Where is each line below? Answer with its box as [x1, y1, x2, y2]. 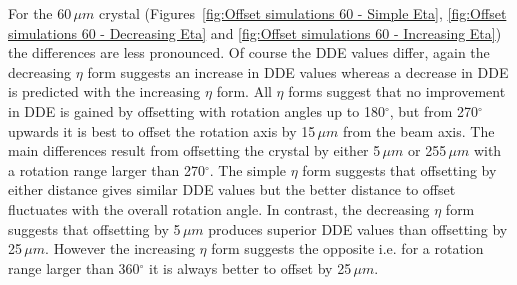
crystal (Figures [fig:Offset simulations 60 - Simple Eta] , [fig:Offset [98, 3, 507, 23]
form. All [216, 81, 272, 102]
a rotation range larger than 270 [8, 159, 205, 180]
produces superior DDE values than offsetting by [208, 218, 508, 239]
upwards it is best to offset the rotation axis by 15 [8, 120, 316, 141]
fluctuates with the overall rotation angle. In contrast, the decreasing [8, 198, 430, 219]
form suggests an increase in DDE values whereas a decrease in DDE [87, 61, 509, 82]
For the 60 [8, 3, 72, 23]
